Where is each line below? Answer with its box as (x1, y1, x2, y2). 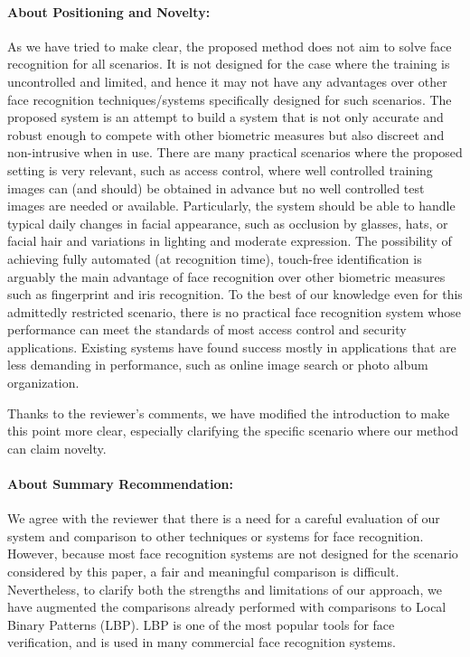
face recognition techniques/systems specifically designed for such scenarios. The (7, 89, 452, 108)
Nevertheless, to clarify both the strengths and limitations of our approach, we (7, 579, 442, 598)
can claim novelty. (7, 438, 107, 457)
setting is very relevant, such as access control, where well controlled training (7, 160, 433, 179)
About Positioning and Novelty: (7, 2, 211, 21)
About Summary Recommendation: (7, 474, 233, 493)
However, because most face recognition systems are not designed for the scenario (7, 544, 458, 563)
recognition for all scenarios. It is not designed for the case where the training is (7, 54, 450, 73)
